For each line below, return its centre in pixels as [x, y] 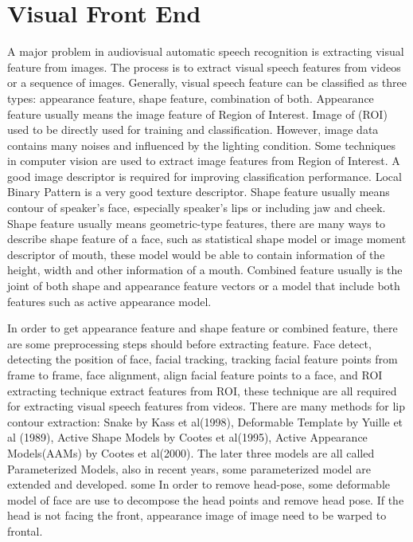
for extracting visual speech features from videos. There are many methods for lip [206, 406]
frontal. [25, 530]
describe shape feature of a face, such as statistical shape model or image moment [207, 239]
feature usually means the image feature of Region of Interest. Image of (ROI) [197, 114]
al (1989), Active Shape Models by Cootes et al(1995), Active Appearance [187, 437]
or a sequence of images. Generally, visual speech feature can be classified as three [207, 82]
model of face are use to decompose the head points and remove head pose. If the [206, 499]
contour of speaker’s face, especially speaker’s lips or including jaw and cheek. [197, 208]
